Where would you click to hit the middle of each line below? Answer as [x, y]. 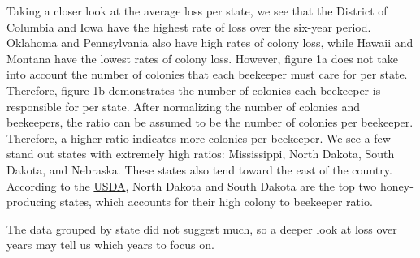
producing [32, 202]
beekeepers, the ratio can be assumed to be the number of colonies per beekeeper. [210, 122]
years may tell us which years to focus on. [110, 245]
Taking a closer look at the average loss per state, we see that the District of [197, 11]
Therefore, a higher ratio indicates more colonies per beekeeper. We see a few [199, 138]
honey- [396, 185]
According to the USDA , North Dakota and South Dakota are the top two [192, 185]
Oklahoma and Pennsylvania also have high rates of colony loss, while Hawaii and [210, 43]
